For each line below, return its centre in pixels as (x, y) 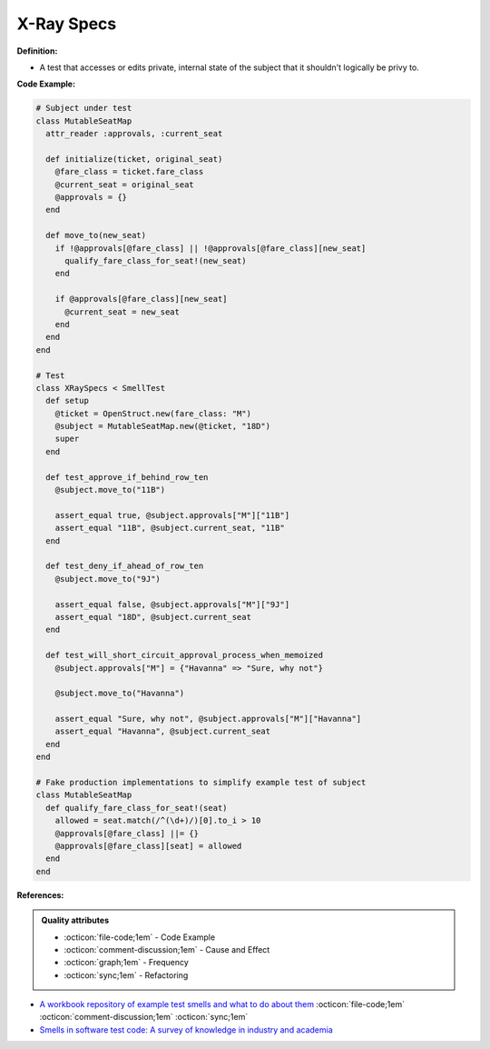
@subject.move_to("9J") (108, 579)
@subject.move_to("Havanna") (120, 694)
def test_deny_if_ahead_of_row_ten (125, 566)
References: (40, 894)
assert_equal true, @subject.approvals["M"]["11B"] (172, 515)
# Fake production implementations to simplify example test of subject (201, 783)
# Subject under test (84, 108)
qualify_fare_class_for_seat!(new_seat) (156, 260)
